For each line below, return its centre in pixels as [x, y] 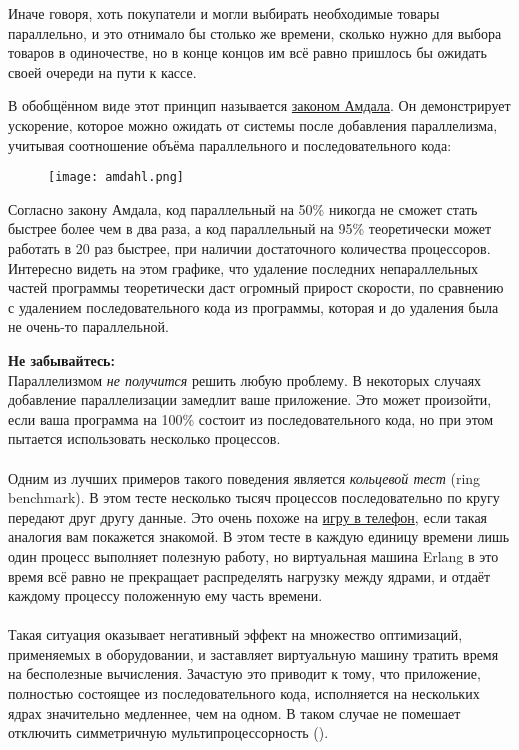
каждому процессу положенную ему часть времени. [165, 595]
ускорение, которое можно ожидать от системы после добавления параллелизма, [253, 124]
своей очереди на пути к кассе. [102, 71]
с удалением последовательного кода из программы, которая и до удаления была [253, 306]
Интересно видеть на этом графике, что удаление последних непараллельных [243, 267]
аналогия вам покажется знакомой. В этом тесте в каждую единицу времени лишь [259, 536]
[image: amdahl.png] [116, 177]
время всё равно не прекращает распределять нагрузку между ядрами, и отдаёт [249, 575]
